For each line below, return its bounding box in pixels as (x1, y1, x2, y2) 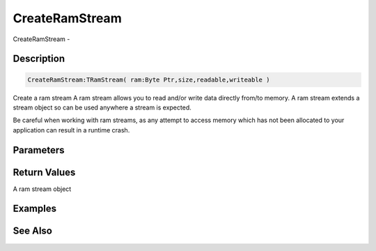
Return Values (13, 166, 76, 178)
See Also (13, 225, 52, 237)
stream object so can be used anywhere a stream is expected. (13, 103, 191, 112)
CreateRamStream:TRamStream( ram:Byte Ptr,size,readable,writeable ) (27, 75, 270, 84)
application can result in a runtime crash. (13, 125, 130, 134)
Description (13, 53, 65, 65)
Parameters (13, 144, 65, 156)
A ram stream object (13, 185, 72, 193)
